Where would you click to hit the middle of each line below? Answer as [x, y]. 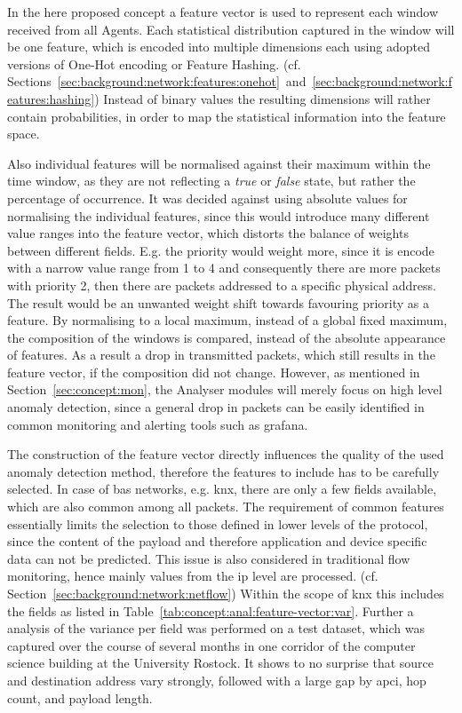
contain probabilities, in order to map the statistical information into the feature [227, 116]
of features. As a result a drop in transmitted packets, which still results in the [221, 355]
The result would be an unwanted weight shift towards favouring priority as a [218, 302]
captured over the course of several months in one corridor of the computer [211, 645]
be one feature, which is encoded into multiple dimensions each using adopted [219, 47]
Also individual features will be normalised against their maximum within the [219, 163]
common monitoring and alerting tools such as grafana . [158, 424]
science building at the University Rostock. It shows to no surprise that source [221, 663]
